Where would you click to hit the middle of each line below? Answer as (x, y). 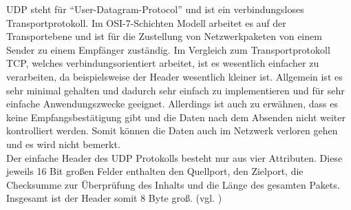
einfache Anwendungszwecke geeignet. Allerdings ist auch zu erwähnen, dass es (172, 104)
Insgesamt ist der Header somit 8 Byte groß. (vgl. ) (114, 198)
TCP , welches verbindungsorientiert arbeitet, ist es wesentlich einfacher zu (163, 63)
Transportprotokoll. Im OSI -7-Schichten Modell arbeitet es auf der (146, 22)
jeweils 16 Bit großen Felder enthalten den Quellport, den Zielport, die (155, 171)
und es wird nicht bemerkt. (63, 144)
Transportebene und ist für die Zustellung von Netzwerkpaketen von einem (164, 36)
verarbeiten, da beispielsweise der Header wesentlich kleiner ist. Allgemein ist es (174, 76)
